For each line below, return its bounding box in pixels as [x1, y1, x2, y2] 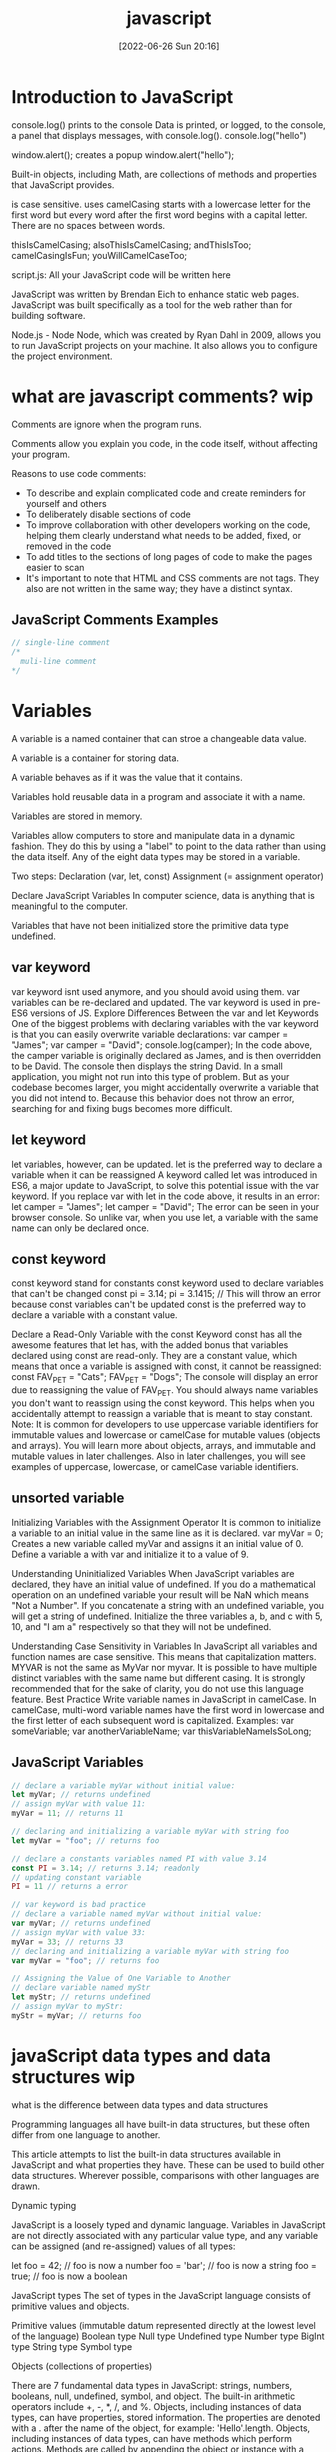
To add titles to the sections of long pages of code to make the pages [25, 550, 313, 562]
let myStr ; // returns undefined [11, 1992, 151, 2002]
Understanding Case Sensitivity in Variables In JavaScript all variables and [11, 1640, 318, 1652]
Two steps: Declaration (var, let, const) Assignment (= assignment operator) [11, 870, 324, 882]
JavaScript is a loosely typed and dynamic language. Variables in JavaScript [11, 2218, 326, 2231]
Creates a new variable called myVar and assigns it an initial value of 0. [11, 1537, 304, 1549]
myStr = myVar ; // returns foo [11, 2010, 142, 2021]
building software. [11, 309, 86, 321]
